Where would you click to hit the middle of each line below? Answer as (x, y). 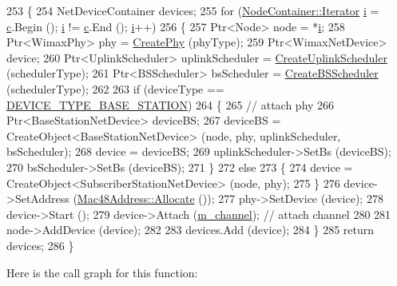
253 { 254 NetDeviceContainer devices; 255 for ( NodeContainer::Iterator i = (193, 10)
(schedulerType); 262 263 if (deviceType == (115, 88)
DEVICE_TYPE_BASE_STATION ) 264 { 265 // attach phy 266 (171, 104)
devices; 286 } (40, 245)
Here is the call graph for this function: (102, 272)
